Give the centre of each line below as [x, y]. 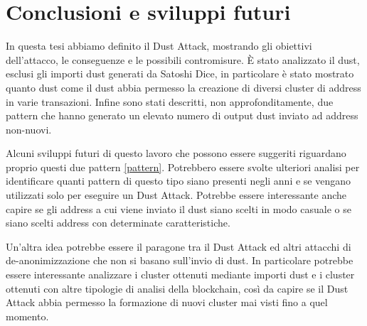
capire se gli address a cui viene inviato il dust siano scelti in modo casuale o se [179, 208]
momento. [27, 316]
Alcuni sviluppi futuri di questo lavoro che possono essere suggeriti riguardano [176, 153]
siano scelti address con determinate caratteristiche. [118, 223]
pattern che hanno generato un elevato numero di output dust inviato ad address [182, 115]
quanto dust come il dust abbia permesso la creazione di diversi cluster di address [183, 87]
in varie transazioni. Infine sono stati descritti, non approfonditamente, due [170, 101]
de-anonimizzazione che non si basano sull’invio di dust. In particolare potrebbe [180, 260]
